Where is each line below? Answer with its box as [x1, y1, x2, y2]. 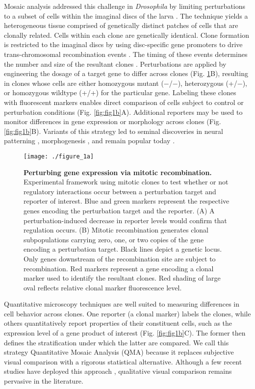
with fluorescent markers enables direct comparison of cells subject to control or [4, 97, 244, 107]
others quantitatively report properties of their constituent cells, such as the [4, 318, 232, 328]
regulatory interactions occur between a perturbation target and [24, 186, 216, 196]
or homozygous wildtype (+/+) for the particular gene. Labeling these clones [4, 87, 236, 98]
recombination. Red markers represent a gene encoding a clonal [24, 263, 214, 273]
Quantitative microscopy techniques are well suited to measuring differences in [4, 299, 240, 309]
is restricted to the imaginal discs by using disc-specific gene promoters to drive [4, 39, 243, 50]
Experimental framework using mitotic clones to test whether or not [24, 177, 229, 187]
